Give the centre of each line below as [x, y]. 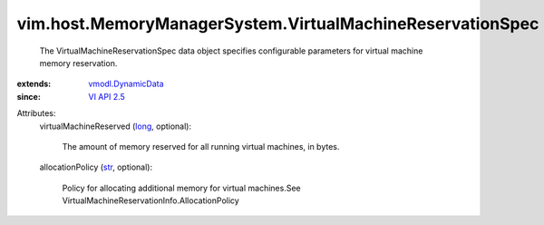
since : [29, 96]
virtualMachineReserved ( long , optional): [116, 126]
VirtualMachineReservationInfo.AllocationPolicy [151, 201]
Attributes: [36, 113]
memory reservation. [78, 63]
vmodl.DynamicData [126, 84]
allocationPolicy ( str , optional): [96, 167]
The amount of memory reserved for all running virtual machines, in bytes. [201, 146]
